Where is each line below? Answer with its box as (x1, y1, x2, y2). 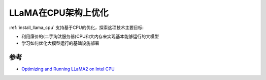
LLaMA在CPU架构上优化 (9, 7, 109, 18)
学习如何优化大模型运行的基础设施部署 (21, 40, 100, 46)
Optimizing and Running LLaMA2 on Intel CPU (21, 66, 115, 72)
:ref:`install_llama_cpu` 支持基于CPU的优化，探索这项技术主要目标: (9, 25, 144, 30)
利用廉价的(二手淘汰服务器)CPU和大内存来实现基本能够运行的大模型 (21, 33, 159, 39)
